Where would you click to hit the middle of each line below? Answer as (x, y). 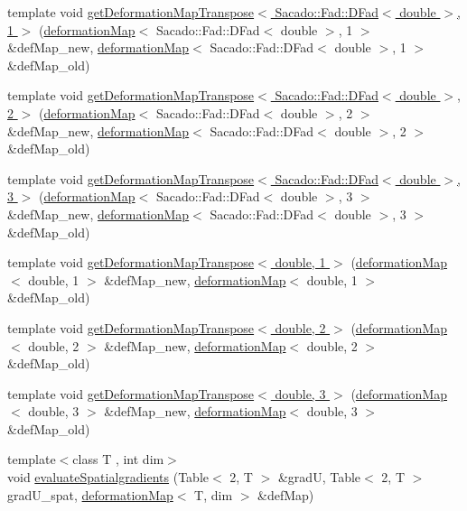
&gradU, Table (319, 477)
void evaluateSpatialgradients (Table (108, 477)
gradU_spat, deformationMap (90, 494)
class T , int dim (118, 459)
